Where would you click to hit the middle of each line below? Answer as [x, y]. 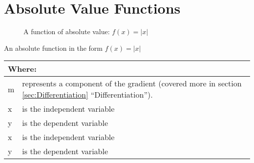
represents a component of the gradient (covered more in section [132, 83]
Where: [22, 69]
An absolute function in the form [53, 48]
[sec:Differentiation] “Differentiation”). [87, 95]
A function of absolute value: [67, 31]
